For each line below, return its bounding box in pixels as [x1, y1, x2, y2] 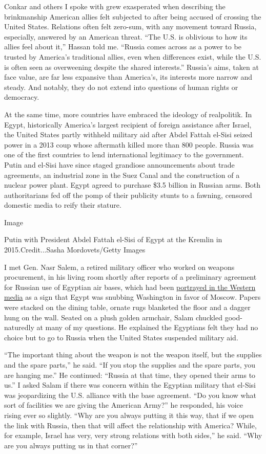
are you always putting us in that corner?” [4, 440, 138, 450]
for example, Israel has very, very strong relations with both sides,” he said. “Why [4, 430, 262, 441]
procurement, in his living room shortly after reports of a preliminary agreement [4, 271, 257, 282]
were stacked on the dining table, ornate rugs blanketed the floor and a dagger [4, 302, 251, 313]
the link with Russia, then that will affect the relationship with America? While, [4, 420, 257, 430]
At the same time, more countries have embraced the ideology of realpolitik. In [4, 108, 252, 119]
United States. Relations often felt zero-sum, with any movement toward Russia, [4, 21, 257, 32]
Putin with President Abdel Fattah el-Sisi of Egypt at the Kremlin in [4, 234, 222, 245]
